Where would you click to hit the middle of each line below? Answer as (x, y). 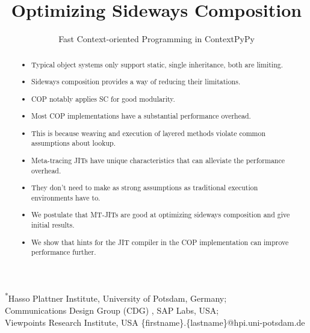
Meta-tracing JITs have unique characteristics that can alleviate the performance (158, 160)
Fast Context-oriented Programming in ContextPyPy (157, 39)
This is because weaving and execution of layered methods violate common (149, 133)
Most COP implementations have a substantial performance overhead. (141, 116)
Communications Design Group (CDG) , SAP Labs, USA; (112, 310)
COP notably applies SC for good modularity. (103, 98)
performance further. (64, 252)
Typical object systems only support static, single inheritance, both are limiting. (157, 64)
